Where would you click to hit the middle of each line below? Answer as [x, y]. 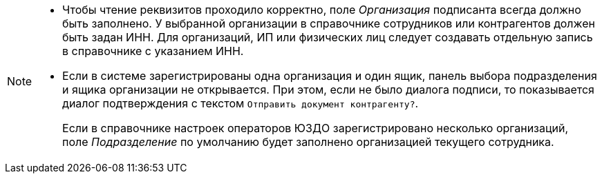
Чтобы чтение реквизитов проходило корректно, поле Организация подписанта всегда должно [322, 10]
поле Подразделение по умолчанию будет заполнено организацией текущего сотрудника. [308, 142]
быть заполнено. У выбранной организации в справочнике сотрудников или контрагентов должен [329, 23]
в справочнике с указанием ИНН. [153, 51]
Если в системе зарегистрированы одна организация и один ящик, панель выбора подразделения [330, 76]
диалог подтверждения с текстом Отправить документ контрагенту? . [241, 103]
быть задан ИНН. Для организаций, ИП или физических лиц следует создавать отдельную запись [328, 37]
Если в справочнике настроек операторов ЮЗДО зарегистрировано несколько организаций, [316, 128]
